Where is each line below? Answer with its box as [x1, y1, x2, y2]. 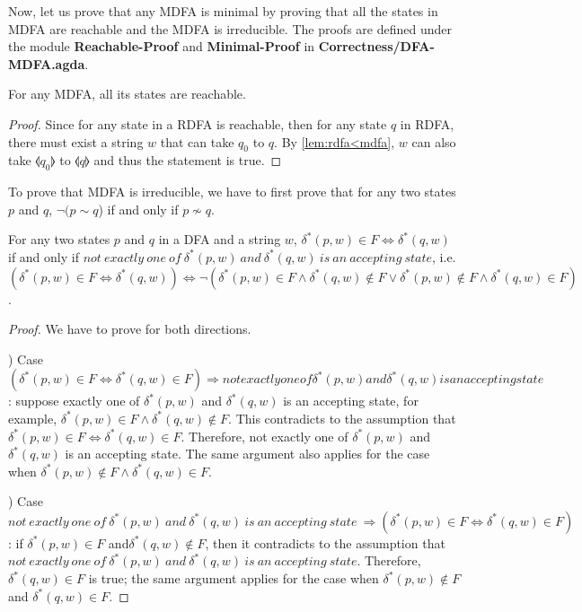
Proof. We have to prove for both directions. [8, 319, 251, 338]
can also [411, 132, 456, 151]
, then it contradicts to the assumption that [205, 533, 445, 552]
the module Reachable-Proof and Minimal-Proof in [8, 37, 315, 56]
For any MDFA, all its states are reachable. [8, 84, 246, 103]
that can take [160, 132, 234, 151]
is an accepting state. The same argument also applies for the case [65, 444, 430, 463]
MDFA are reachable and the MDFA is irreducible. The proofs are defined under [8, 19, 452, 38]
